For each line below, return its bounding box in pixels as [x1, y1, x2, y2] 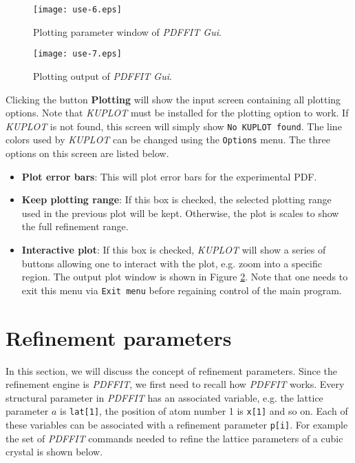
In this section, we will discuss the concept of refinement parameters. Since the [6, 363, 337, 378]
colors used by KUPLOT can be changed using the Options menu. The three [6, 132, 330, 147]
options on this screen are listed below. [6, 146, 169, 160]
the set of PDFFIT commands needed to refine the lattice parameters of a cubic [6, 431, 343, 445]
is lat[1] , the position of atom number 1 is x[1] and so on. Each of [60, 404, 348, 418]
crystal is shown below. [6, 444, 103, 459]
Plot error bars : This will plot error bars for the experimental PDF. [21, 169, 317, 183]
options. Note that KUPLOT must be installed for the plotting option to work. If [6, 105, 349, 120]
